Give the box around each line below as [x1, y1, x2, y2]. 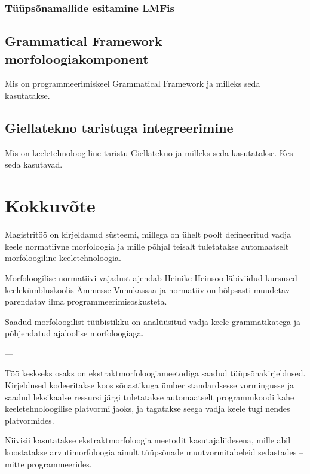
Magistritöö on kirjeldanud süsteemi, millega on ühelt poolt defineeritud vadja [5, 228, 291, 241]
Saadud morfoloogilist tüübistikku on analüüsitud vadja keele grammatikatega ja [5, 315, 301, 327]
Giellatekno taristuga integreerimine [5, 118, 234, 137]
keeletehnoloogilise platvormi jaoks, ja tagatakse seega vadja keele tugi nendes [5, 402, 290, 415]
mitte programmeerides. [5, 457, 92, 470]
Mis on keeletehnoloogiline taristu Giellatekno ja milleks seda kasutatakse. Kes [5, 146, 293, 159]
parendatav [5, 295, 46, 308]
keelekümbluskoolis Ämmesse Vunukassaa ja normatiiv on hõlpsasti [5, 283, 251, 296]
